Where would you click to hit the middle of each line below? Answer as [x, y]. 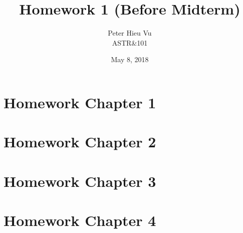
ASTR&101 [130, 42]
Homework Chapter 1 [80, 102]
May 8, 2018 [130, 59]
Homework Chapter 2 [80, 142]
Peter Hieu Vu [130, 33]
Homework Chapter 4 [80, 220]
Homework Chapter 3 [80, 181]
